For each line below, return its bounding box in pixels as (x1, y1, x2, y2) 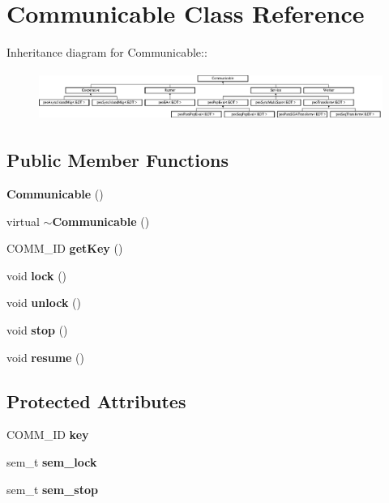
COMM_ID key (6, 426, 89, 443)
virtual (6, 212, 40, 229)
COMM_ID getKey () (6, 240, 123, 257)
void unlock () (6, 294, 81, 311)
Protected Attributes (6, 388, 186, 413)
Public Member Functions (6, 147, 229, 173)
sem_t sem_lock (6, 453, 97, 470)
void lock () (6, 266, 67, 283)
